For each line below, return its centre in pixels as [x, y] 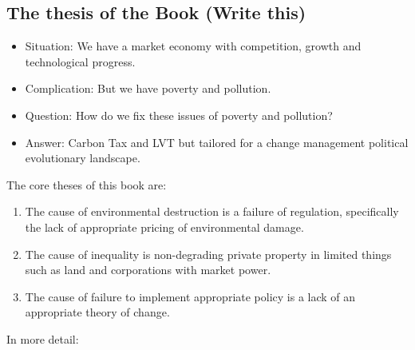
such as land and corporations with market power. [148, 270]
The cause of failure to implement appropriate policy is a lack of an [190, 296]
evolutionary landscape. [83, 158]
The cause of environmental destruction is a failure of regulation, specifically [212, 211]
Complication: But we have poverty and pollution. [148, 88]
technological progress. [80, 61]
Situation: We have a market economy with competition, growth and [193, 46]
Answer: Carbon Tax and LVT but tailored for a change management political [217, 142]
